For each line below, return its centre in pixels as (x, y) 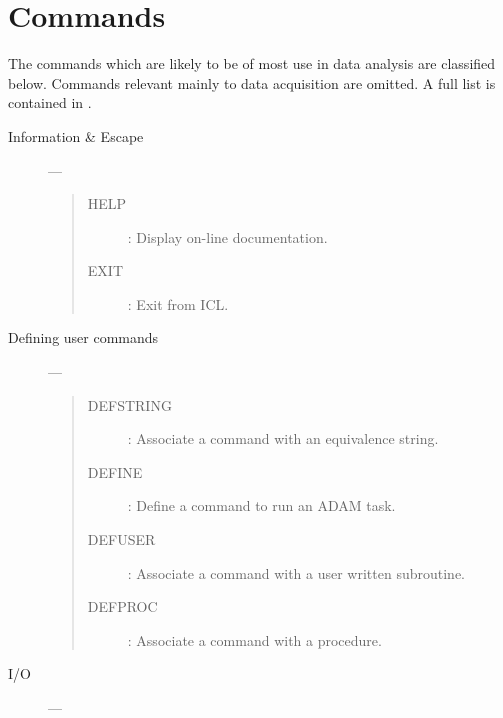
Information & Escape (76, 135)
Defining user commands (83, 337)
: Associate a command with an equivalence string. (283, 438)
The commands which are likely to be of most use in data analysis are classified (252, 63)
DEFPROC (122, 606)
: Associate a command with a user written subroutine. (296, 572)
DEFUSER (121, 539)
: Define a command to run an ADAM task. (261, 505)
